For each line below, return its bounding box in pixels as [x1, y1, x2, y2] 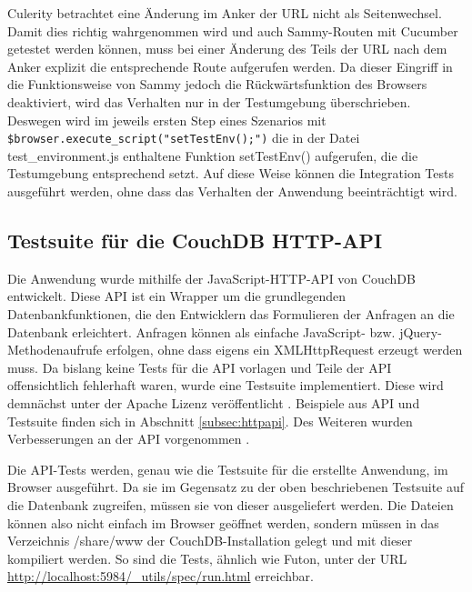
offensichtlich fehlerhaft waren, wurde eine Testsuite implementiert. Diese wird [7, 376, 444, 395]
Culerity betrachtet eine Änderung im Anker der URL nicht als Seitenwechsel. [7, 4, 442, 22]
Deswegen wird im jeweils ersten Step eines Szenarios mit [7, 110, 326, 129]
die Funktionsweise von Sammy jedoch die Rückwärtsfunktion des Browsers [7, 75, 427, 94]
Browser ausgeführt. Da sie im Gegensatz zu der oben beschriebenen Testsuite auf [7, 477, 465, 497]
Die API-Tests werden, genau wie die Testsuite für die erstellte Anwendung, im [7, 459, 448, 478]
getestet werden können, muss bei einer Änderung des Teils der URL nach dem [7, 39, 447, 58]
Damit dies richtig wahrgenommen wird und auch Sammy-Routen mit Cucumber [7, 21, 458, 40]
